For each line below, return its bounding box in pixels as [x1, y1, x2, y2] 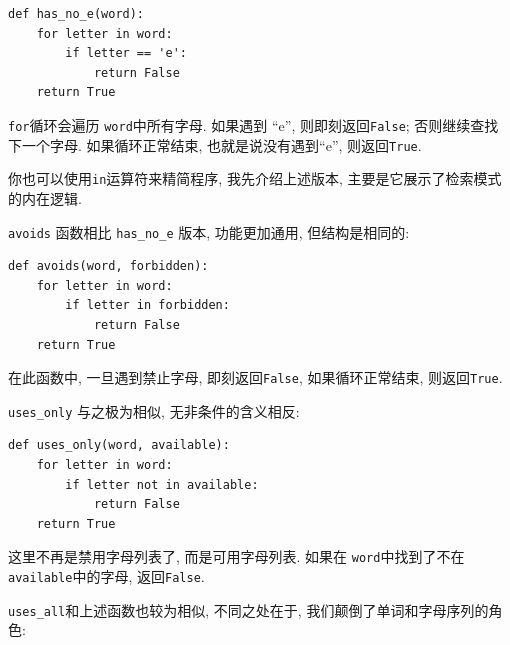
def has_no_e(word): [8, 7, 145, 21]
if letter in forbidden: [65, 298, 230, 313]
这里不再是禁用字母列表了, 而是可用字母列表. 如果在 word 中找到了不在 [8, 546, 465, 567]
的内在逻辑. [8, 187, 82, 208]
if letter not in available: [65, 477, 259, 492]
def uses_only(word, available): [8, 438, 230, 453]
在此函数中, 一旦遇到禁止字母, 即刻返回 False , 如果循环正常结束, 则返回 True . [8, 367, 503, 388]
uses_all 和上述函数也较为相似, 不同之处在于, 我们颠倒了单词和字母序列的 [8, 599, 489, 620]
